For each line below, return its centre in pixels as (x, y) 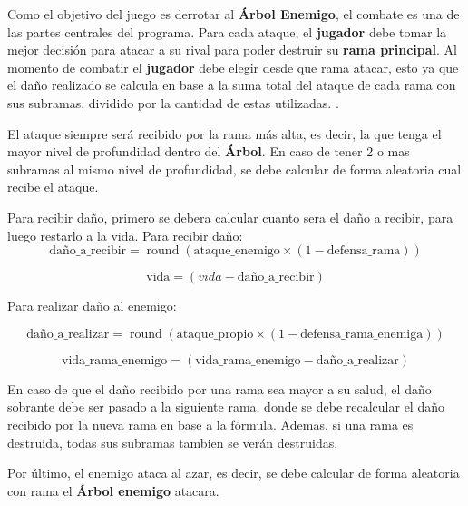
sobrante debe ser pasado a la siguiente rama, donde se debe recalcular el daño (226, 407)
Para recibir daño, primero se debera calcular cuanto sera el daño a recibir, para (230, 217)
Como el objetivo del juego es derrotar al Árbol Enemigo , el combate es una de (234, 14)
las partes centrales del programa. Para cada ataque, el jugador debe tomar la (227, 31)
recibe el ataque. (53, 187)
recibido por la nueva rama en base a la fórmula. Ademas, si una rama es (210, 424)
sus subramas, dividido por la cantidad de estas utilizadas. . (173, 102)
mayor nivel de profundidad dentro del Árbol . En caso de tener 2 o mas (209, 151)
